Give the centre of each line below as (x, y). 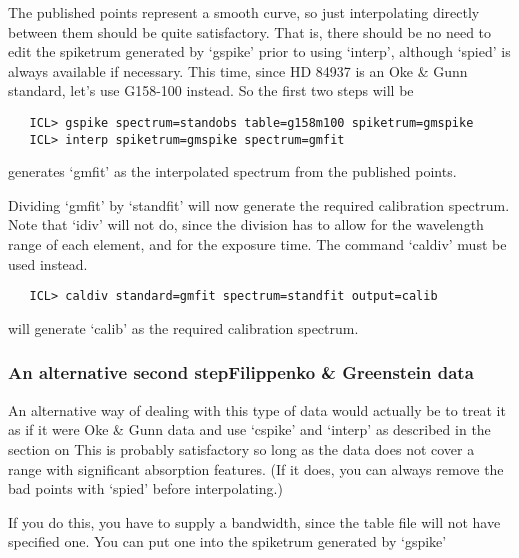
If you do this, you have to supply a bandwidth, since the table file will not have (254, 521)
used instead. (48, 263)
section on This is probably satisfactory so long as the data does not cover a (241, 448)
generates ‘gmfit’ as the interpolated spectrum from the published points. (232, 171)
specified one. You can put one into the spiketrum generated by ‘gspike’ (227, 541)
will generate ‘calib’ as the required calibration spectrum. (183, 327)
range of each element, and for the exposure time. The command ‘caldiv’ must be (257, 244)
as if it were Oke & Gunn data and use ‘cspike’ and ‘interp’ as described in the (249, 429)
